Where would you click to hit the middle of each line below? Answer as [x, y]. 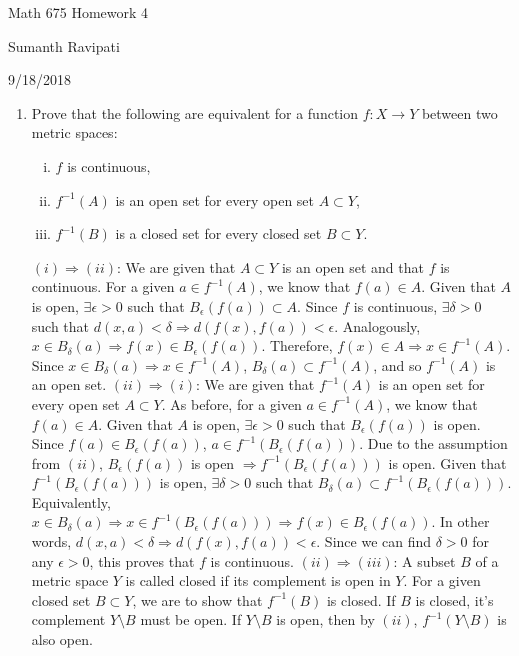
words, [51, 541]
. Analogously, [377, 325]
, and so [397, 364]
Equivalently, [71, 501]
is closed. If [361, 599]
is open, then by [325, 619]
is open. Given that [447, 462]
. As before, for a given [231, 403]
